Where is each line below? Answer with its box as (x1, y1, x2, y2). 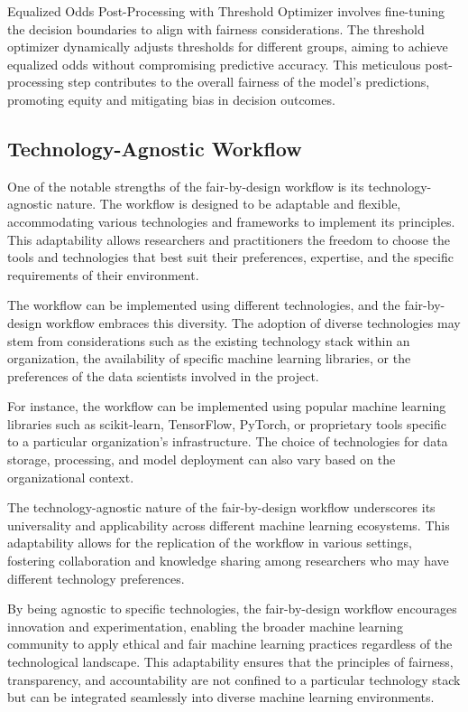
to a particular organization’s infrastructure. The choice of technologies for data (7, 432, 448, 451)
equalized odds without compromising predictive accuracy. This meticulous (7, 54, 421, 73)
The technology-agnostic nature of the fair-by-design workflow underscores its (7, 498, 436, 517)
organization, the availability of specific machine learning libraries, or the (7, 349, 411, 368)
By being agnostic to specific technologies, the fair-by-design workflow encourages (7, 599, 457, 618)
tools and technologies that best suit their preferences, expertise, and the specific (7, 248, 454, 267)
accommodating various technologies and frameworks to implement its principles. (7, 211, 455, 230)
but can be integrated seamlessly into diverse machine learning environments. (7, 688, 435, 707)
